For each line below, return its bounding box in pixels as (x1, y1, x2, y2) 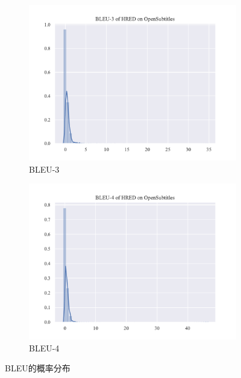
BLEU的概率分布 (5, 362, 70, 374)
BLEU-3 (29, 162, 60, 175)
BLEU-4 (29, 341, 60, 354)
